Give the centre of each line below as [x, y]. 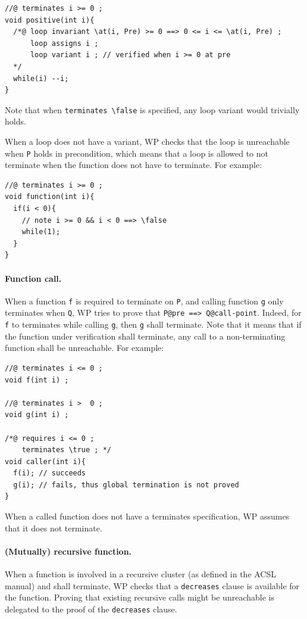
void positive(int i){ [50, 20]
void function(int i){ [50, 197]
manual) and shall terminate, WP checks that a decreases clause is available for [152, 585]
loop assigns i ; [64, 43]
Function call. [33, 278]
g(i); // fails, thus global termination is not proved [126, 485]
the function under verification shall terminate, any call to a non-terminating [145, 336]
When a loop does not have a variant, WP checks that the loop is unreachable [147, 141]
